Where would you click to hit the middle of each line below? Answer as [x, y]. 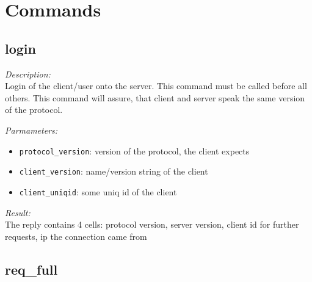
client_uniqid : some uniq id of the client [98, 191]
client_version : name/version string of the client [114, 171]
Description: [28, 74]
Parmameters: [31, 130]
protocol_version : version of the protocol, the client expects [134, 150]
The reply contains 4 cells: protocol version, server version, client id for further [152, 224]
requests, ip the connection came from [76, 236]
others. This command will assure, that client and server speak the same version [155, 97]
